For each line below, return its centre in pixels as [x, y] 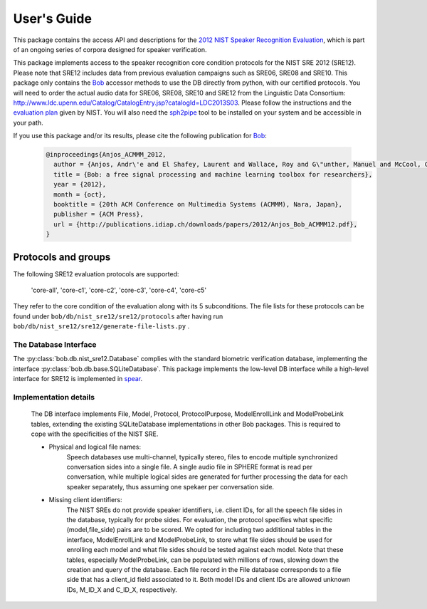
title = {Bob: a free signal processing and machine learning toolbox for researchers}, [213, 174]
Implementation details [54, 397]
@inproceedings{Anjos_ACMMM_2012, [106, 155]
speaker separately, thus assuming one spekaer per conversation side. [170, 486]
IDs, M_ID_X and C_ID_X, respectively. [122, 589]
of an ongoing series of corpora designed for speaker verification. [110, 49]
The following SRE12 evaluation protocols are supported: [96, 274]
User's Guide [53, 19]
